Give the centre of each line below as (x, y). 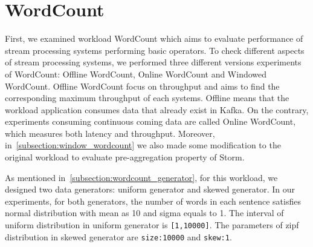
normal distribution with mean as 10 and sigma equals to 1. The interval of (144, 213)
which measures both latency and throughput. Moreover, (110, 133)
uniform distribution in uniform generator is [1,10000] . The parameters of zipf (152, 225)
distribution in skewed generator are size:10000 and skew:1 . (118, 236)
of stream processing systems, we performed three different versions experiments (153, 62)
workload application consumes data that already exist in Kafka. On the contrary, (157, 109)
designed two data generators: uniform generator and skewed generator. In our (150, 189)
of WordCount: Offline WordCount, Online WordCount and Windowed (136, 74)
